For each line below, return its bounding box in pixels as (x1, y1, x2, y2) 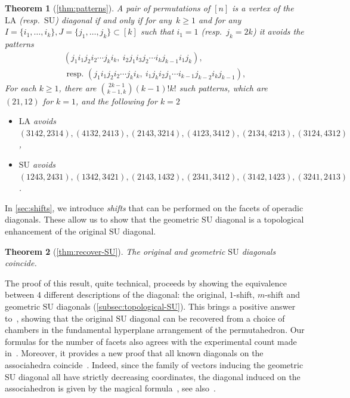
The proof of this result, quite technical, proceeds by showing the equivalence (5, 276, 287, 289)
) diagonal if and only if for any (55, 13, 172, 26)
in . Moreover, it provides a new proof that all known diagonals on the (5, 347, 264, 359)
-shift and (265, 288, 300, 301)
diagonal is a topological (215, 213, 304, 226)
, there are (58, 81, 97, 94)
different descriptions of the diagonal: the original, (44, 288, 227, 301)
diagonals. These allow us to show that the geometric (5, 213, 199, 226)
